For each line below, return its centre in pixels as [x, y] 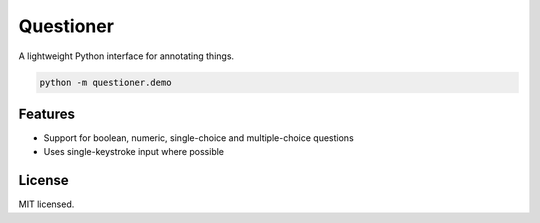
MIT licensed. [46, 204]
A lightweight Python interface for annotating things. [126, 56]
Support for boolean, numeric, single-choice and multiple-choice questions [198, 138]
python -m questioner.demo [105, 82]
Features [46, 113]
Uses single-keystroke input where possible [134, 152]
